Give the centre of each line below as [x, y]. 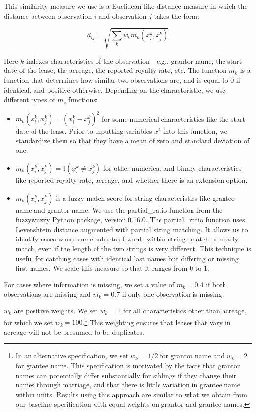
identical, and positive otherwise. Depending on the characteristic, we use [115, 89]
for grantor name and [192, 356]
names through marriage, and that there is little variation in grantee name [128, 385]
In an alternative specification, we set [72, 356]
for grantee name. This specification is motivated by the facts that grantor [128, 365]
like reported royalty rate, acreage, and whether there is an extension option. [131, 180]
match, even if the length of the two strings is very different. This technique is [133, 248]
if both [216, 284]
